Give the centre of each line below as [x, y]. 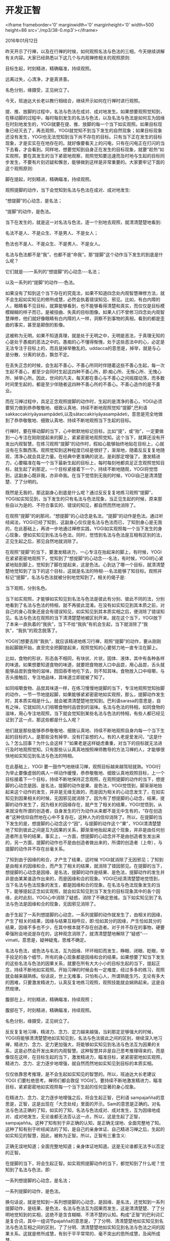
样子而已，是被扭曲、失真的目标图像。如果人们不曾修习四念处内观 [91, 312]
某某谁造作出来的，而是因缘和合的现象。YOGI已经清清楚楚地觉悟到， [90, 878]
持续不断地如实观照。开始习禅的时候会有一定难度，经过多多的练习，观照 [89, 970]
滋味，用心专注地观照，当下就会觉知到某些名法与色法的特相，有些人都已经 [83, 713]
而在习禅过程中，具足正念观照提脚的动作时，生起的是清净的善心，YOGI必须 [84, 401]
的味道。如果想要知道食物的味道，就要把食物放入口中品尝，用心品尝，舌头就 [85, 664]
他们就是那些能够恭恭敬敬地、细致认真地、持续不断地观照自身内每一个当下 [83, 730]
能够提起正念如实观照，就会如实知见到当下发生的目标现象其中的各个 [85, 891]
